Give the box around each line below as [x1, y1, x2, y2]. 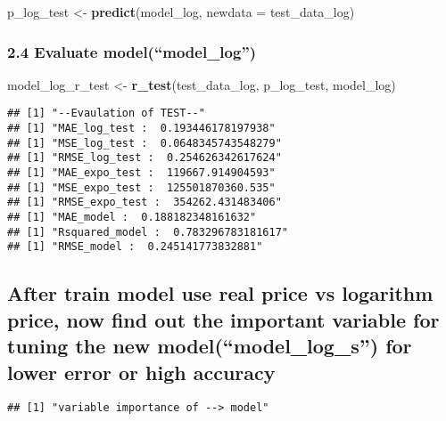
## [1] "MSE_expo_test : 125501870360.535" [7, 181, 276, 194]
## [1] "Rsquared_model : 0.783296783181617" [7, 225, 288, 239]
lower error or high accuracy [7, 358, 276, 385]
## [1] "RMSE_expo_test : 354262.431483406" [7, 196, 282, 209]
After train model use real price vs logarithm [7, 279, 434, 307]
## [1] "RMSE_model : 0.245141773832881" [7, 240, 263, 254]
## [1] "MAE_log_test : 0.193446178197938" [7, 122, 276, 135]
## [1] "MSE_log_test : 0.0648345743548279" [7, 136, 282, 150]
